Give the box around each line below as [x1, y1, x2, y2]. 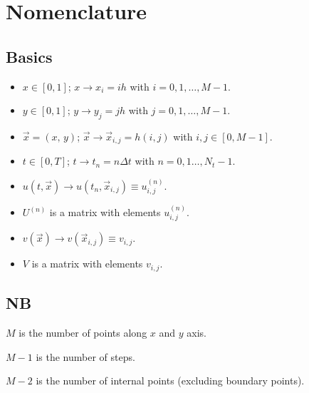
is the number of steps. [36, 349, 135, 364]
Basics [6, 45, 53, 67]
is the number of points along [19, 325, 147, 340]
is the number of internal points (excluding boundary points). [36, 373, 305, 388]
